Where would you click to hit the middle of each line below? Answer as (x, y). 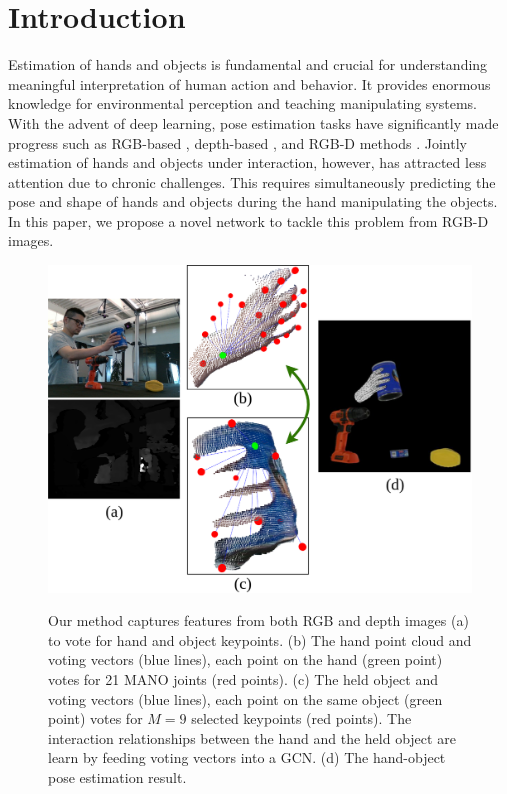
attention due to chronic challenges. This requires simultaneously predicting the (252, 181)
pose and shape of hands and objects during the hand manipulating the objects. (253, 201)
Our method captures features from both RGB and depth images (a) (258, 620)
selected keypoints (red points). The (301, 718)
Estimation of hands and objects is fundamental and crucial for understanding (248, 64)
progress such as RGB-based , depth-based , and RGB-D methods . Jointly (237, 142)
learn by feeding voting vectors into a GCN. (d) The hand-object (247, 757)
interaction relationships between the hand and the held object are (252, 737)
